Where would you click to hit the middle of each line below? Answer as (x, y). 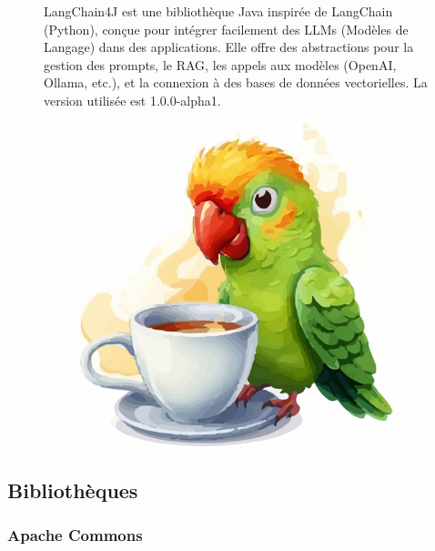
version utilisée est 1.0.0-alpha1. (132, 100)
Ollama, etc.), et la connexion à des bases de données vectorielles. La (236, 82)
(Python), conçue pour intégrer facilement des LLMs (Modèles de (226, 29)
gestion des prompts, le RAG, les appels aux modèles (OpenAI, (220, 64)
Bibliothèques (73, 490)
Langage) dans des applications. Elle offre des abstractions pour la (229, 47)
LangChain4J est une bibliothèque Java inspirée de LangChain (218, 11)
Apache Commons (75, 534)
